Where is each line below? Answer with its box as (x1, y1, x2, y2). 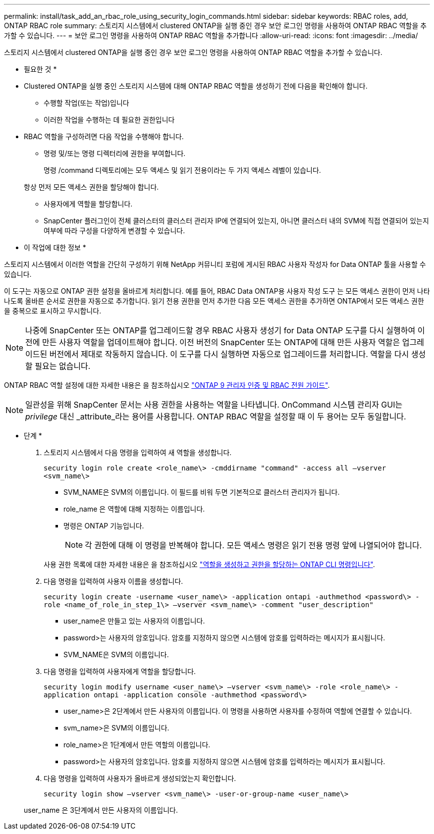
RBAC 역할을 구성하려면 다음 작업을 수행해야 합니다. (24, 132, 184, 141)
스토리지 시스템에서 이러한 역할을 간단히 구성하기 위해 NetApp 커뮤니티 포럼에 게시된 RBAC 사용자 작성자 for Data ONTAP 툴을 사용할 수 (4, 260, 426, 268)
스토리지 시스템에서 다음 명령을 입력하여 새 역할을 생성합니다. (44, 448, 232, 457)
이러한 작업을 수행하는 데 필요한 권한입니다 (44, 115, 175, 124)
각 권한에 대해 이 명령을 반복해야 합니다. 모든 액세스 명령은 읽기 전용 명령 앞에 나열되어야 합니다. (85, 540, 422, 550)
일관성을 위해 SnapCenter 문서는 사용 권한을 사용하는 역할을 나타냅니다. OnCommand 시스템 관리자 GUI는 (25, 400, 403, 410)
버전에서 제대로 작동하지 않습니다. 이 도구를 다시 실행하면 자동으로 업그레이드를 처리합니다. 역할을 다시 (49, 349, 409, 359)
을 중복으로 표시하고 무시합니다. (4, 307, 102, 315)
